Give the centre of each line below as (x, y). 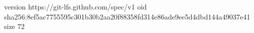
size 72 (14, 26)
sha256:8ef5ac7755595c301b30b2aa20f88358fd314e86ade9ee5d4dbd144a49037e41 (127, 16)
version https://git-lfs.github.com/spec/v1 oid (76, 6)
